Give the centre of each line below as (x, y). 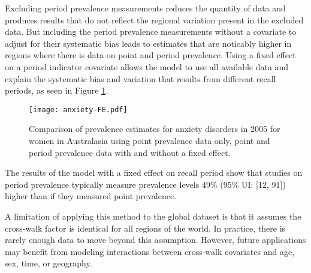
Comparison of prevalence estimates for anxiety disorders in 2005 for (155, 129)
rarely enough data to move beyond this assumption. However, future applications (155, 240)
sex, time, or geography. (49, 263)
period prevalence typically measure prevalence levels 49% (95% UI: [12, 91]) (145, 184)
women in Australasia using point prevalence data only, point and (150, 140)
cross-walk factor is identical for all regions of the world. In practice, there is (145, 228)
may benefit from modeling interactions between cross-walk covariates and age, (150, 251)
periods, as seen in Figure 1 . (57, 90)
